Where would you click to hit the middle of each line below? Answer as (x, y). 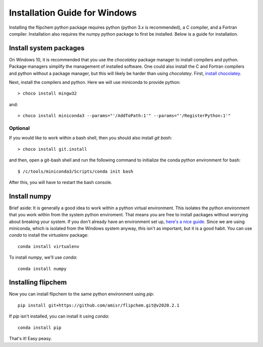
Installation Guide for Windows (73, 13)
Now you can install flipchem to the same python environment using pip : (82, 294)
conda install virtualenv (49, 246)
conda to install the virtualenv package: (49, 235)
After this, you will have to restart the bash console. (61, 182)
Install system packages (47, 48)
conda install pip (40, 327)
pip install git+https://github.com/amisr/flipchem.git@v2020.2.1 (99, 305)
